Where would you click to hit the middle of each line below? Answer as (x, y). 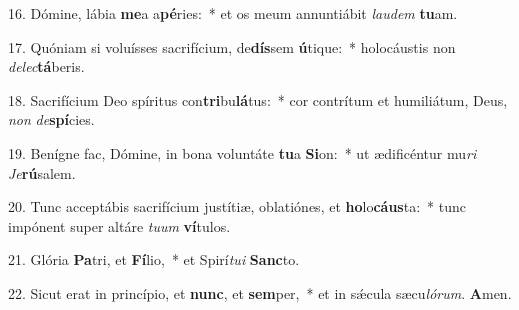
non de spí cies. (51, 119)
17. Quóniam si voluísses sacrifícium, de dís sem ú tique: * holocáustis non (232, 46)
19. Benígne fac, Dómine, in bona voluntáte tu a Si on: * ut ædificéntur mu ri (242, 152)
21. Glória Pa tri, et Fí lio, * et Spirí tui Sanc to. (154, 259)
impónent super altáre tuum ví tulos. (119, 225)
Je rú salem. (42, 172)
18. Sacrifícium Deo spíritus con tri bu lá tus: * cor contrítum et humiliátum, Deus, (258, 99)
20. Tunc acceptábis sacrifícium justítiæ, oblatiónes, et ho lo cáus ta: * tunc (237, 206)
